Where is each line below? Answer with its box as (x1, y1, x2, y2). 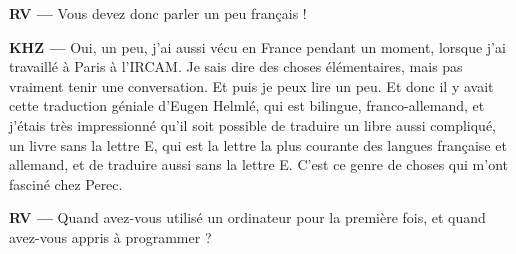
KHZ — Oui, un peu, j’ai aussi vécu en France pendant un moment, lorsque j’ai (9, 36, 506, 57)
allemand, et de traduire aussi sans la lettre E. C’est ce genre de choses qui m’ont (9, 154, 508, 175)
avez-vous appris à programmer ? (9, 226, 212, 247)
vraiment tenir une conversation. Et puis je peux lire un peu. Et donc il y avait (9, 75, 494, 96)
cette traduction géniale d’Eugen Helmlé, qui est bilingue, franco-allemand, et (9, 95, 485, 116)
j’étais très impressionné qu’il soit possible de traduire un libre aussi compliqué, (9, 114, 497, 135)
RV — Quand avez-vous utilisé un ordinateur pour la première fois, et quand (9, 207, 486, 228)
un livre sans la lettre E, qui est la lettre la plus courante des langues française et (9, 134, 507, 155)
